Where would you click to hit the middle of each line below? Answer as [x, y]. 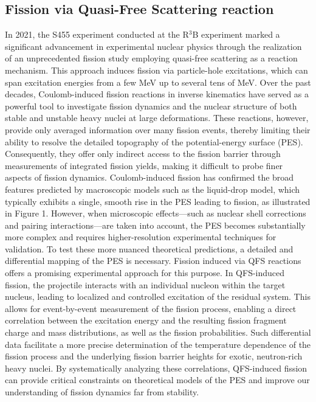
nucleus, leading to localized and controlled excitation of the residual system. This [158, 296]
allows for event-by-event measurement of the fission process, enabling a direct [151, 308]
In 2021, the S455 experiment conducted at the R [97, 34]
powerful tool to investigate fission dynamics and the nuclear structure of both [151, 106]
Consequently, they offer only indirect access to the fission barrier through [143, 154]
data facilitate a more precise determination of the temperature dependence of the [158, 344]
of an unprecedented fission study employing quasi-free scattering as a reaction [151, 58]
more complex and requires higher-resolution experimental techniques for [141, 237]
